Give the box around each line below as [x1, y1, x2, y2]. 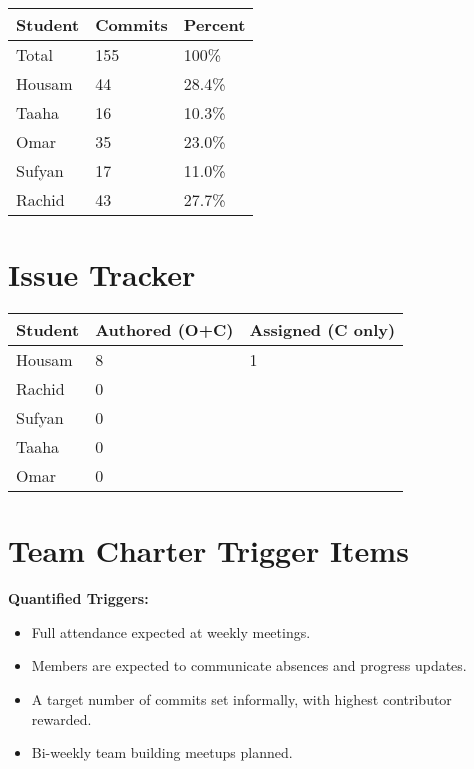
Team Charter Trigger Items [8, 530, 409, 571]
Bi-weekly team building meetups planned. [31, 742, 293, 763]
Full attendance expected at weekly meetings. [31, 621, 311, 642]
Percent [183, 13, 246, 36]
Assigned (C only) [249, 318, 396, 342]
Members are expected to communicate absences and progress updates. [31, 655, 467, 676]
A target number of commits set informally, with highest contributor [31, 689, 452, 710]
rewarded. [31, 708, 92, 729]
